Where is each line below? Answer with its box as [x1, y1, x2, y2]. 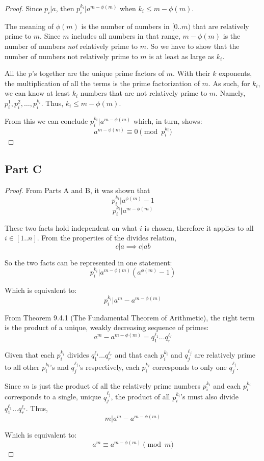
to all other [5, 361, 40, 372]
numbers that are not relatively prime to [80, 88, 207, 98]
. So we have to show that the [146, 40, 240, 51]
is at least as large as [149, 50, 215, 61]
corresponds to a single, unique [5, 391, 101, 402]
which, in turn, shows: [133, 115, 202, 126]
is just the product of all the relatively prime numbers [32, 380, 201, 391]
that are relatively [193, 20, 249, 31]
